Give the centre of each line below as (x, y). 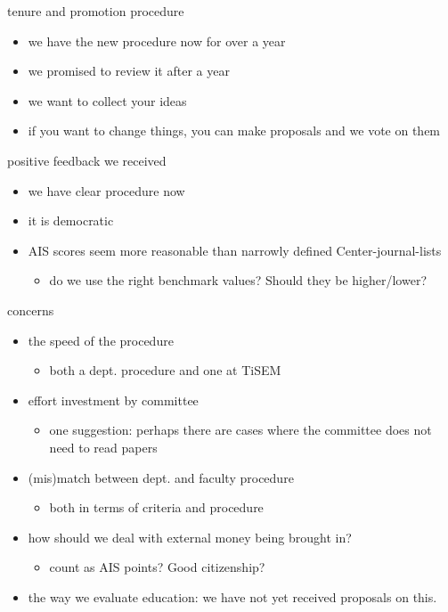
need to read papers (103, 447)
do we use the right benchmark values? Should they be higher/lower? (238, 280)
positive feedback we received (87, 160)
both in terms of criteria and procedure (156, 507)
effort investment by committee (113, 400)
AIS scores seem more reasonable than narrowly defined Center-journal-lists (235, 250)
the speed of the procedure (101, 340)
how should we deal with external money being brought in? (190, 537)
